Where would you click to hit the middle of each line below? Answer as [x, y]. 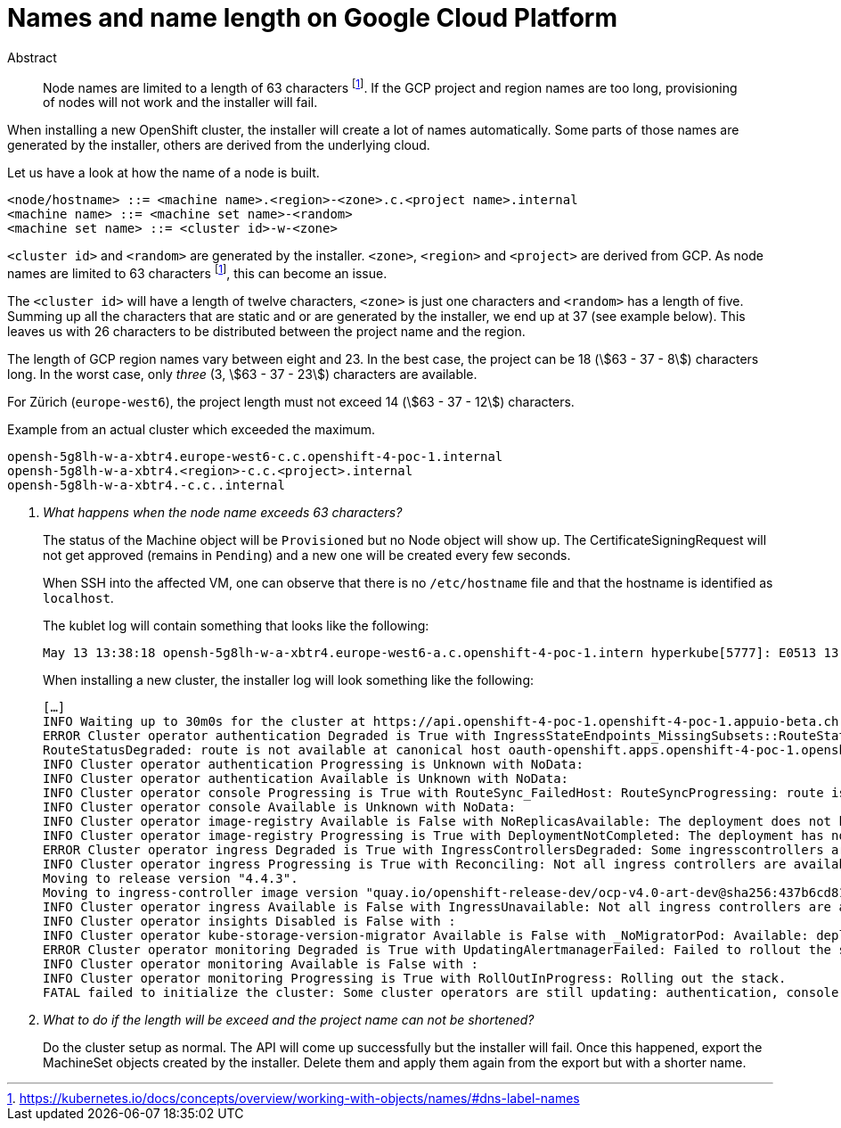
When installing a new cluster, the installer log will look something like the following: [289, 680]
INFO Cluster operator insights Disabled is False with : [249, 922]
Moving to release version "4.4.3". [171, 879]
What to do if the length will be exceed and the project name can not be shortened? [289, 1020]
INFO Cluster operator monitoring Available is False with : [261, 964]
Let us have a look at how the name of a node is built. [163, 173]
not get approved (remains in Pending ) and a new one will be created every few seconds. [307, 556]
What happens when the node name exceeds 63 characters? [223, 513]
